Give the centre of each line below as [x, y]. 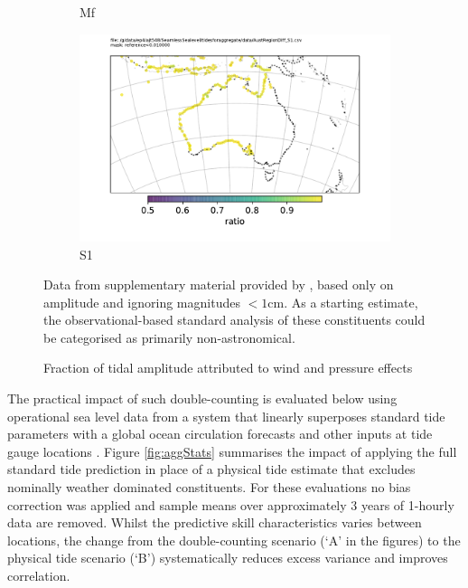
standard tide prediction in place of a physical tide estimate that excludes [211, 469]
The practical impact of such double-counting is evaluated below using [202, 398]
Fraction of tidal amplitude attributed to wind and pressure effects [228, 368]
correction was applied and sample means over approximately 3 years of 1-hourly [231, 504]
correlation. [39, 576]
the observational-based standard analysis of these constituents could [234, 320]
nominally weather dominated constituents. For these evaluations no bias [209, 487]
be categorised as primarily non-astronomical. [169, 337]
